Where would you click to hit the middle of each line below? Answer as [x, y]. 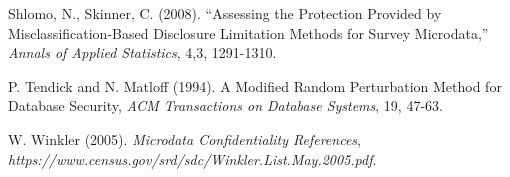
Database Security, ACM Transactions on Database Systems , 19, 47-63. [225, 105]
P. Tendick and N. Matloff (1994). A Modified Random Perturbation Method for [255, 85]
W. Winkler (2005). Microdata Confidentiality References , [184, 138]
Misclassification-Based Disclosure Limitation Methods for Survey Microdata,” [248, 32]
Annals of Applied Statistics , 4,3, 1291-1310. [142, 52]
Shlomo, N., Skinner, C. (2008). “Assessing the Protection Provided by [225, 13]
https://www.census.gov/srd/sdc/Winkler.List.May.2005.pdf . [192, 158]
